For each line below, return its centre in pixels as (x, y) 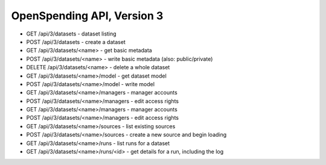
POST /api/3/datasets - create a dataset (76, 42)
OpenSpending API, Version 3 (87, 16)
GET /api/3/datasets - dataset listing (72, 34)
